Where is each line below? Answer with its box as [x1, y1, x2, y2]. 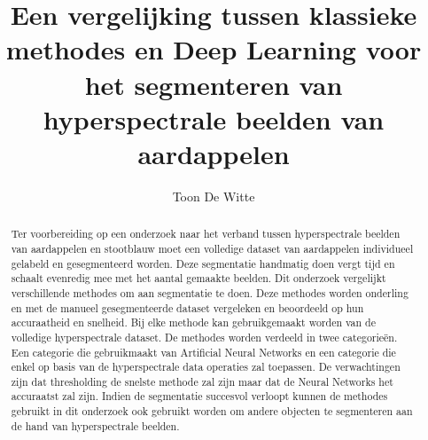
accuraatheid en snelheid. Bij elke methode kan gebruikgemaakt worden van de [11, 315, 377, 330]
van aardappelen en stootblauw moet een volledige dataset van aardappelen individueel [11, 240, 414, 255]
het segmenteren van [84, 66, 343, 102]
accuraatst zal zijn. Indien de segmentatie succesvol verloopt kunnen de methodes [11, 389, 388, 404]
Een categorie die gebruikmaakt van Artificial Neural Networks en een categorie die [11, 344, 396, 359]
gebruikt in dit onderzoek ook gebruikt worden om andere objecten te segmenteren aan [11, 404, 413, 419]
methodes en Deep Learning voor [5, 31, 422, 67]
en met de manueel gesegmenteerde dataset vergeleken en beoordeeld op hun [11, 300, 364, 315]
